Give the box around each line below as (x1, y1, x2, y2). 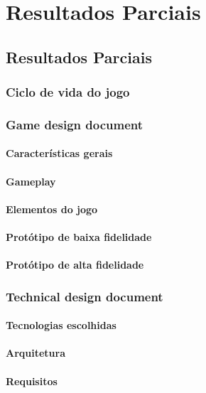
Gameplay (6, 173, 56, 188)
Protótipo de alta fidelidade (6, 257, 144, 272)
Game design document (6, 115, 143, 133)
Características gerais (6, 146, 113, 161)
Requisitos (6, 373, 58, 388)
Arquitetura (6, 345, 66, 360)
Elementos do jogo (6, 201, 98, 216)
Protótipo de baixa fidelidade (6, 230, 152, 244)
